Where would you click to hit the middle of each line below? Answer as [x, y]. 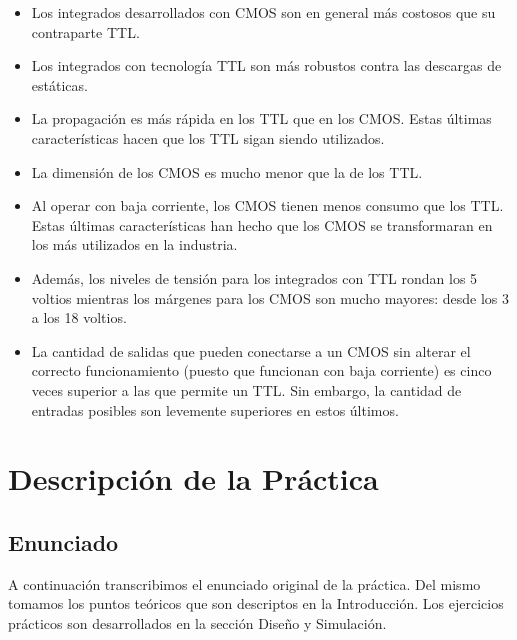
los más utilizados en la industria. [134, 244]
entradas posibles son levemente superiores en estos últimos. [215, 409]
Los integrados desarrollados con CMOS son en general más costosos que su [263, 12]
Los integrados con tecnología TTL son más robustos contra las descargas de [266, 65]
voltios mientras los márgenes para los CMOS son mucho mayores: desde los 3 [270, 297]
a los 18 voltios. [79, 317]
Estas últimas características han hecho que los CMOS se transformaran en [262, 224]
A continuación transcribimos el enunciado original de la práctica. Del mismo [244, 583]
